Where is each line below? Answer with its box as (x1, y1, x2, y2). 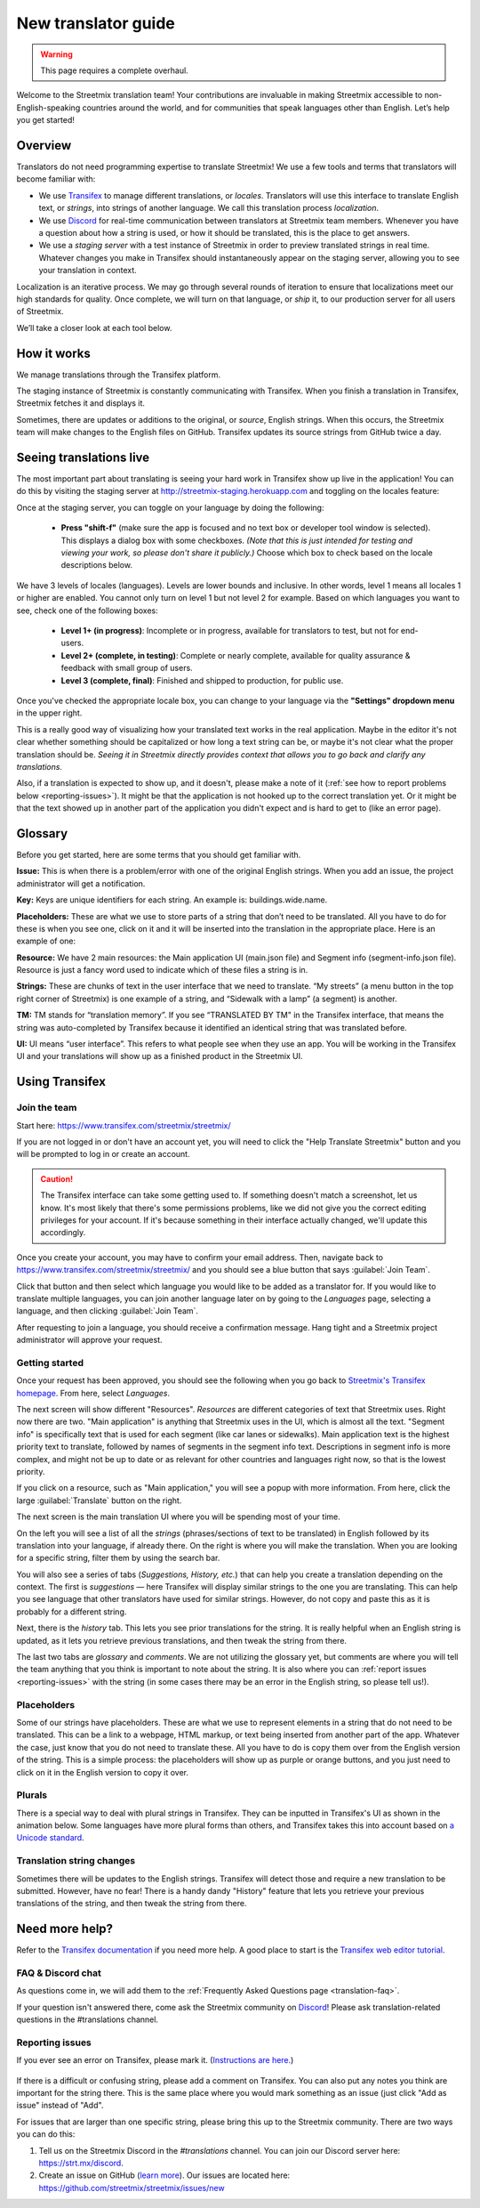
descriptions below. (60, 560, 133, 570)
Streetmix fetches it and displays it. (16, 398, 146, 408)
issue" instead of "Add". (16, 2100, 104, 2111)
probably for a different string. (16, 1606, 127, 1617)
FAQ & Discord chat (16, 1967, 101, 1979)
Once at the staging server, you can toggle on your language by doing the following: (16, 502, 324, 513)
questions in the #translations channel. (16, 2014, 159, 2025)
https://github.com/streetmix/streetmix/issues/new (38, 2182, 226, 2193)
